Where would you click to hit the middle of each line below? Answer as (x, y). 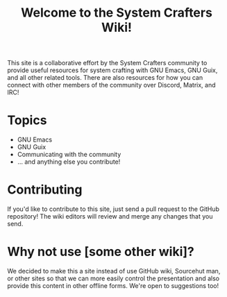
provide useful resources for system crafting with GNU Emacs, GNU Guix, (112, 70)
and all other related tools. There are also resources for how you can (105, 78)
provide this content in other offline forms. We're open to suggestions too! (113, 286)
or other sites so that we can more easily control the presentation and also (113, 278)
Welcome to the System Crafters (117, 13)
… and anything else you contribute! (69, 162)
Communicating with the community (69, 155)
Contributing (45, 190)
